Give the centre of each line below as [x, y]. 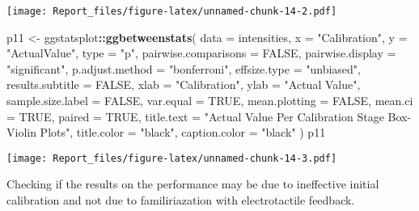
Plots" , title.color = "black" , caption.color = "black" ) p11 [183, 132]
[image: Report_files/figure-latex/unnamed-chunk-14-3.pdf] [172, 158]
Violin [21, 132]
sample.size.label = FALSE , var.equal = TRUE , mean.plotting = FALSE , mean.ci [210, 101]
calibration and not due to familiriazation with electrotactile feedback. [181, 200]
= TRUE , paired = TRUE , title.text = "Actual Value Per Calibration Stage [195, 116]
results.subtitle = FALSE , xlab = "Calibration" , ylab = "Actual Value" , [184, 84]
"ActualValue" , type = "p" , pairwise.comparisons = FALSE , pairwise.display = [201, 53]
